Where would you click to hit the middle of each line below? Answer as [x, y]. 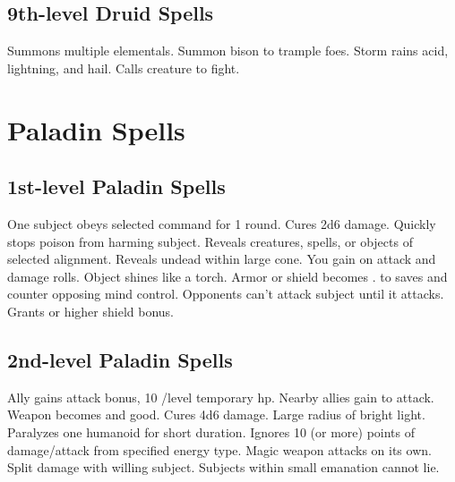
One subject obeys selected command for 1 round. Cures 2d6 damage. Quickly [222, 223]
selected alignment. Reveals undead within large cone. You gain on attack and [222, 259]
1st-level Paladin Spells [116, 186]
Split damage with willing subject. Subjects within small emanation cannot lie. [223, 467]
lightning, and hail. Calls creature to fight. [124, 68]
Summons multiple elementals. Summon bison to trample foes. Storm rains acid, [228, 51]
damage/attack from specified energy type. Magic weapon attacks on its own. [219, 449]
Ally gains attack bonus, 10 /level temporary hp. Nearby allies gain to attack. [221, 397]
